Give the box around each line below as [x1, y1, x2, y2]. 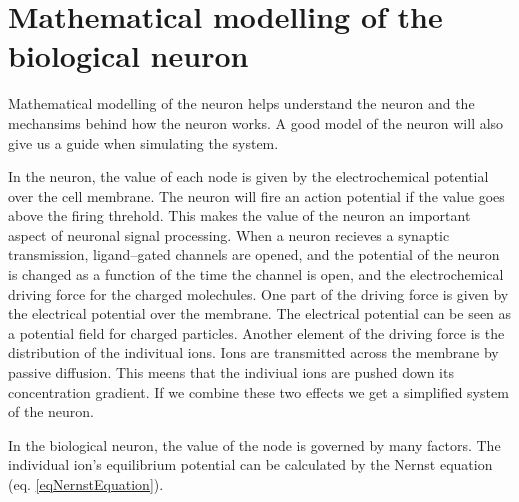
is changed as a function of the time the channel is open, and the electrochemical [8, 264, 504, 285]
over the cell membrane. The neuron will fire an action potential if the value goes [8, 185, 505, 206]
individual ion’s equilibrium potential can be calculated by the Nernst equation [8, 454, 493, 475]
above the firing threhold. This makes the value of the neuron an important [8, 205, 471, 226]
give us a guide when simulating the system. [8, 132, 279, 153]
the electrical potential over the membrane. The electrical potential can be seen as [8, 303, 512, 324]
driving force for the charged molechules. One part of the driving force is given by [8, 283, 509, 304]
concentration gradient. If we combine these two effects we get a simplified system [8, 381, 509, 402]
